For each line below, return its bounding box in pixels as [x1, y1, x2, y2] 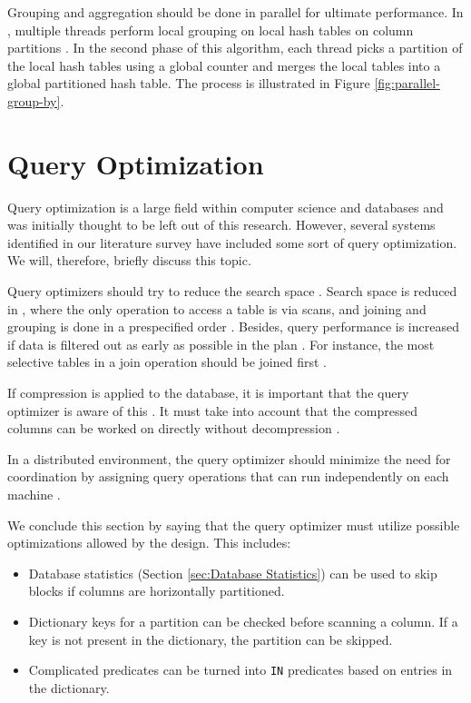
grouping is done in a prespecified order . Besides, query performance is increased [7, 317, 459, 336]
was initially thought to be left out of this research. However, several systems [7, 215, 436, 234]
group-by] [7, 91, 61, 110]
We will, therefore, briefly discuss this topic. [7, 251, 251, 270]
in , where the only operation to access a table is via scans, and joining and [7, 299, 427, 318]
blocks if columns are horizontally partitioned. [28, 581, 285, 600]
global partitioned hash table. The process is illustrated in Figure [7, 74, 370, 93]
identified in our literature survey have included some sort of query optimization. [7, 233, 457, 252]
